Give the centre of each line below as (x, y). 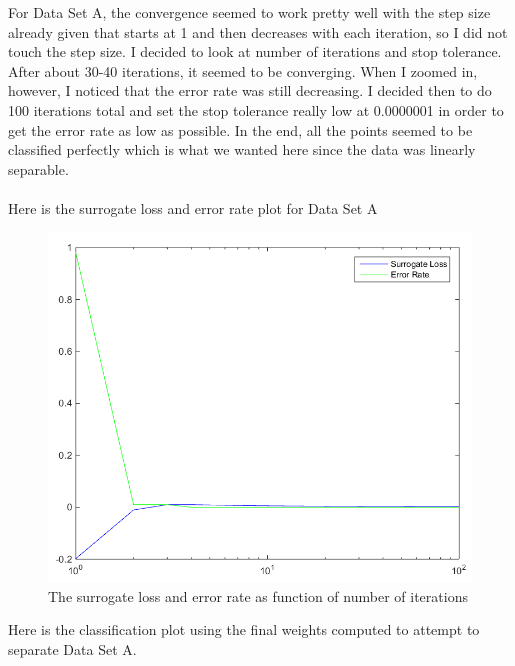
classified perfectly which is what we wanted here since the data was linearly (242, 149)
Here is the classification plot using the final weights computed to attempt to (244, 629)
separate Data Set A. (72, 648)
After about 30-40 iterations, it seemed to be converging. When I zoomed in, (243, 70)
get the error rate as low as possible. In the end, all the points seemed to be (240, 129)
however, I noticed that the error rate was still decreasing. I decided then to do (250, 90)
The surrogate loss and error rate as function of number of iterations (258, 595)
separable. (38, 168)
